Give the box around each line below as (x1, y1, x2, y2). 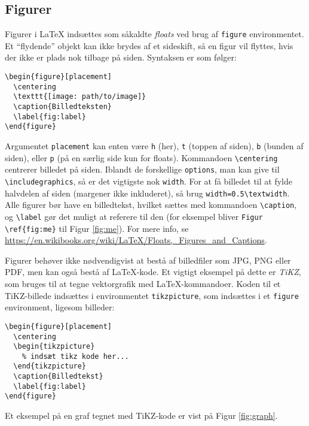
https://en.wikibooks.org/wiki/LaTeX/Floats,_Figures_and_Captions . (5, 234, 267, 246)
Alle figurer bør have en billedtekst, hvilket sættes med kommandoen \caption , (5, 198, 297, 211)
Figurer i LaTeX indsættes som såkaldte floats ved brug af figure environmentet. (5, 28, 304, 40)
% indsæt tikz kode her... (22, 352, 129, 361)
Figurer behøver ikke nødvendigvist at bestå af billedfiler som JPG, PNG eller (5, 253, 291, 266)
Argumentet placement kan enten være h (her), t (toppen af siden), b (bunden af (5, 139, 304, 152)
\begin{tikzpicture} (13, 342, 95, 351)
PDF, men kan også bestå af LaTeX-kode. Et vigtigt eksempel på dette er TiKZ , (5, 265, 301, 278)
